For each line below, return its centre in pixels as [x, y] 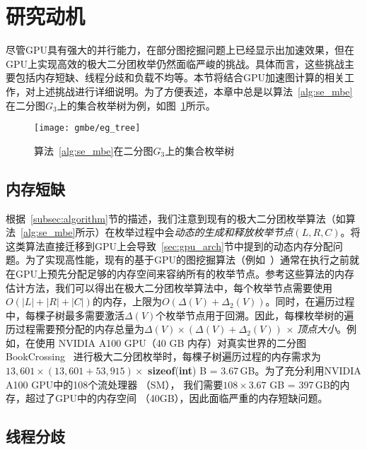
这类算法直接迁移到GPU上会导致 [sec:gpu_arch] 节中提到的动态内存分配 [169, 245]
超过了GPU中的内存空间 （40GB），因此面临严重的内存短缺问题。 [176, 398]
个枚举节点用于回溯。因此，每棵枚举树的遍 [255, 315]
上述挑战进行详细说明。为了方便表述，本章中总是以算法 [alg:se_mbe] [194, 91]
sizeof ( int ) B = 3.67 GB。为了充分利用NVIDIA [255, 371]
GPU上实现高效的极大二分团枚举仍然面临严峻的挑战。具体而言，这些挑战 [175, 63]
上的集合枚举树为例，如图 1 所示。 [136, 105]
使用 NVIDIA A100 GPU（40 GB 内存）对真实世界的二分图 [171, 342]
